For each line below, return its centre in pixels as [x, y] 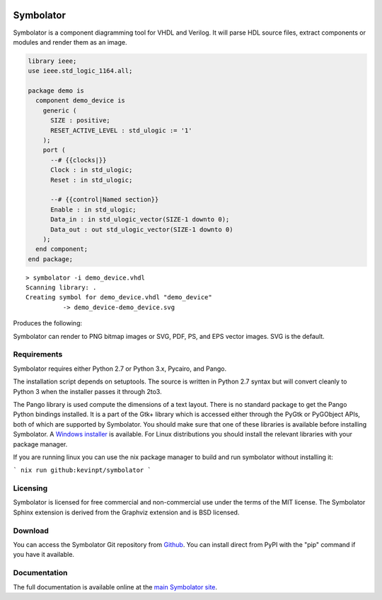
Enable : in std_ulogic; [94, 209]
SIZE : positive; [81, 121]
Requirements [38, 354]
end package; [51, 259]
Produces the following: [48, 323]
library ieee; [52, 61]
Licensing [30, 488]
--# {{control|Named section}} [105, 200]
